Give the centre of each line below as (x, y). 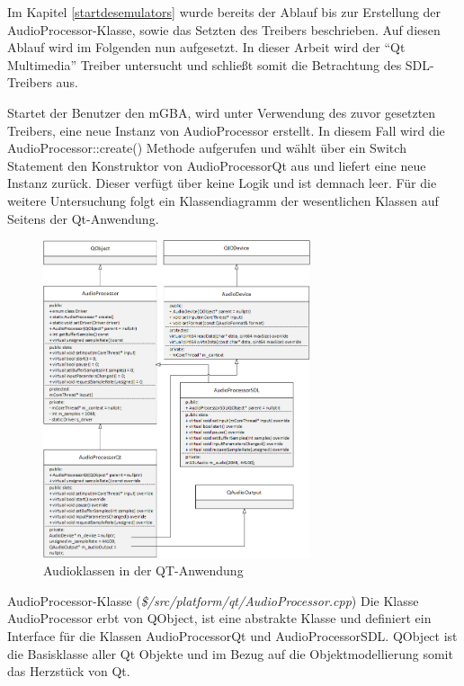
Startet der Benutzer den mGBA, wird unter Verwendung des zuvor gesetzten (222, 112)
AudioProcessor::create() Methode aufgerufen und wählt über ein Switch (207, 148)
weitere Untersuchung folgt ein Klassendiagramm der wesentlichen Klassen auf (223, 200)
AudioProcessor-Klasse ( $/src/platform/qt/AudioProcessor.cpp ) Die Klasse (213, 600)
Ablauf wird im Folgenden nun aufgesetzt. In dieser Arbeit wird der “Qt (206, 47)
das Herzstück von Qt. (69, 671)
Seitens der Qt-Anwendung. (83, 218)
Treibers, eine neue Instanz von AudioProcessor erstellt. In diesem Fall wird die (226, 130)
